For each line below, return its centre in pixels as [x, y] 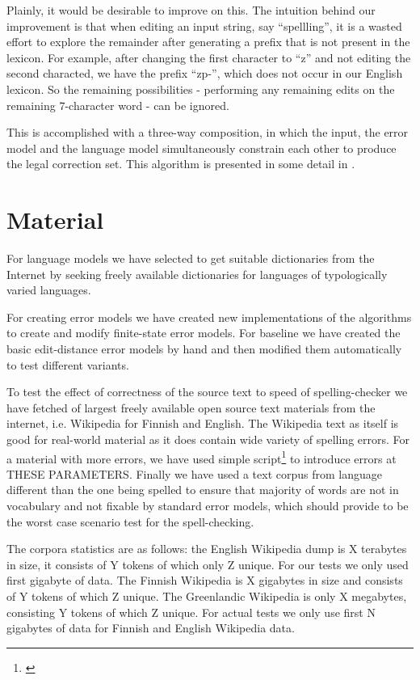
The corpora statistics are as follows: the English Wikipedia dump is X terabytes [207, 549]
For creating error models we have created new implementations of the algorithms [209, 317]
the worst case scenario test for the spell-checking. [130, 521]
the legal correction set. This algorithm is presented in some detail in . [181, 164]
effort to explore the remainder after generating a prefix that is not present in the [208, 42]
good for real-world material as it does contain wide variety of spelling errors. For [208, 439]
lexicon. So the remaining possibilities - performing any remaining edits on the [201, 89]
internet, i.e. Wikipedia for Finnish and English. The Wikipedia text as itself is [203, 423]
